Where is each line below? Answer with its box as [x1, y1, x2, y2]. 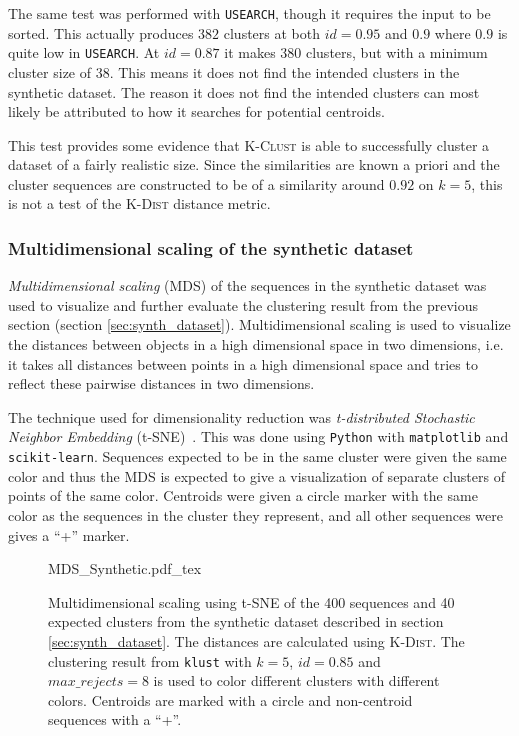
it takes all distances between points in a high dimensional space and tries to [8, 353, 478, 374]
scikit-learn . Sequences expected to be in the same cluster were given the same [8, 446, 507, 467]
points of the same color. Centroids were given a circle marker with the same [8, 485, 478, 506]
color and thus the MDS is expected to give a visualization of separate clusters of [8, 465, 505, 486]
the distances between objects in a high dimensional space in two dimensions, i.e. [8, 334, 504, 355]
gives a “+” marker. [8, 524, 130, 545]
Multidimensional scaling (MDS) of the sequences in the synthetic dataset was [8, 275, 487, 296]
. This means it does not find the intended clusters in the [109, 61, 460, 82]
